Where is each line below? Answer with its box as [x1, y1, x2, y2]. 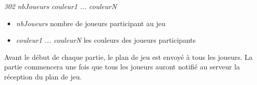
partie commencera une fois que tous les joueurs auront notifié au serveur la [4, 61, 240, 72]
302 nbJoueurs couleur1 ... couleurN [4, 1, 117, 11]
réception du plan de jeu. [4, 71, 82, 81]
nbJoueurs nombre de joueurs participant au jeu [16, 18, 166, 28]
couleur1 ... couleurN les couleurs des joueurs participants [16, 35, 196, 45]
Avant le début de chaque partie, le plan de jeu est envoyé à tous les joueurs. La [4, 51, 253, 62]
